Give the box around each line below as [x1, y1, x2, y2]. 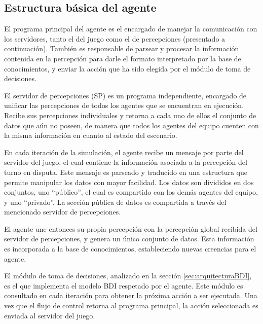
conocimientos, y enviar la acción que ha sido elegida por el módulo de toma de [4, 63, 251, 74]
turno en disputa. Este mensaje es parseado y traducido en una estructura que [4, 166, 247, 177]
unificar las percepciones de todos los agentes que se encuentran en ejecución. [4, 100, 244, 111]
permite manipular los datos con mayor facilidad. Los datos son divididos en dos [4, 176, 254, 187]
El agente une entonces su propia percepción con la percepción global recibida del [4, 223, 257, 234]
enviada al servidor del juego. [4, 310, 95, 320]
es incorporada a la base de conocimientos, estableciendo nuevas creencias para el [4, 243, 256, 254]
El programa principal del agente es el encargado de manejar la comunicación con [4, 23, 257, 34]
